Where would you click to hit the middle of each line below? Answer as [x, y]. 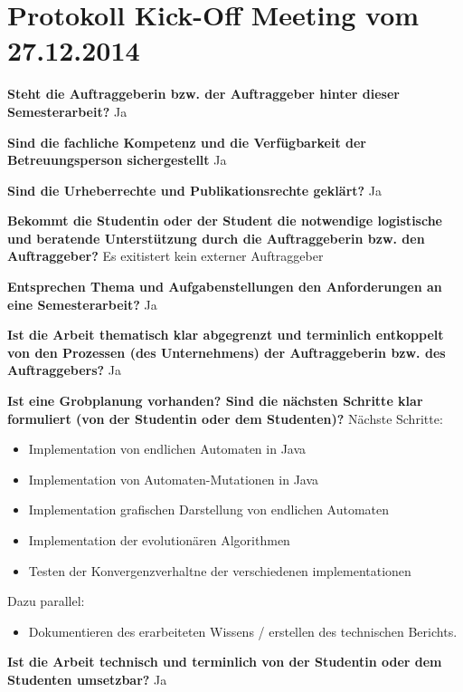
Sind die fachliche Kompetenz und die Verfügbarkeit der [187, 142]
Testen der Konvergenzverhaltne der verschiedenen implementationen [220, 570]
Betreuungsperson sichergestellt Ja [117, 160]
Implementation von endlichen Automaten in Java [167, 449]
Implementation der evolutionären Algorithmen [159, 540]
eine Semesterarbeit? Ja [82, 304]
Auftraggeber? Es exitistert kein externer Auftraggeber [165, 256]
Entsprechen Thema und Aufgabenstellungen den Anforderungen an [225, 287]
